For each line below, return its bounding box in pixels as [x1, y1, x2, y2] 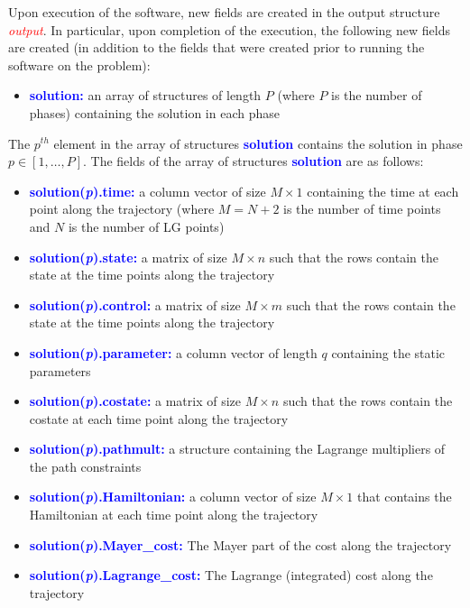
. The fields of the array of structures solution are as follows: [82, 152, 424, 170]
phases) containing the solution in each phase [29, 103, 280, 122]
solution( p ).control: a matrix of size [29, 295, 241, 314]
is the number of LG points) [68, 216, 225, 235]
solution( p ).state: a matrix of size [29, 247, 227, 266]
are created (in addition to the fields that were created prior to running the [8, 38, 425, 57]
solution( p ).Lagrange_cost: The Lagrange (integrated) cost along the [29, 566, 433, 585]
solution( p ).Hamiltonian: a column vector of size [29, 487, 317, 506]
